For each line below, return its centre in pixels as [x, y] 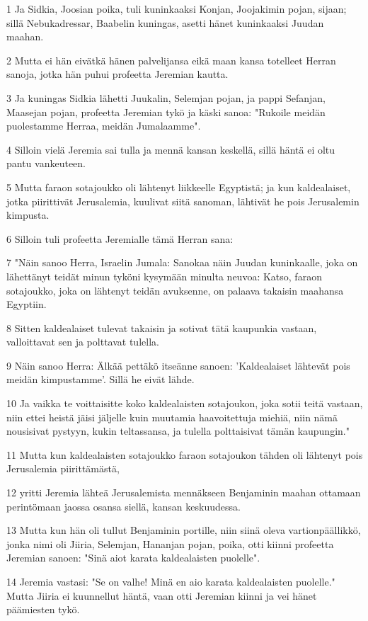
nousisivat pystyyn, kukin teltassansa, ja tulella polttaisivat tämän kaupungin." [178, 431]
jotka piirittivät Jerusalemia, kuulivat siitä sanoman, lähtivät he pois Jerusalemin [183, 201]
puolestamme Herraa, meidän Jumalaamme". [104, 126]
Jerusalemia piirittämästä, [63, 468]
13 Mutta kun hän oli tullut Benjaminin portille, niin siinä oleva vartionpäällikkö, [184, 530]
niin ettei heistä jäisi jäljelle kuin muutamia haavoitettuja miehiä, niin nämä [172, 417]
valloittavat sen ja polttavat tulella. [83, 342]
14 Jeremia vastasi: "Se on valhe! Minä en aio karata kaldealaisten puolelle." [171, 581]
